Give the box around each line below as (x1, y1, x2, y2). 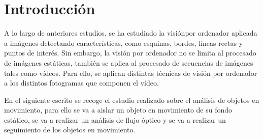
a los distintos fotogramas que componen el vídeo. (4, 77, 159, 88)
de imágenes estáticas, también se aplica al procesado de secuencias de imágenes (4, 57, 253, 68)
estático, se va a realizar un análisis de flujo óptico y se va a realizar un (4, 114, 226, 125)
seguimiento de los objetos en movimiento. (4, 124, 136, 135)
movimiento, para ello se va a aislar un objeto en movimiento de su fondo (4, 104, 233, 115)
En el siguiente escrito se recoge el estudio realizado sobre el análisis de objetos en (4, 94, 259, 105)
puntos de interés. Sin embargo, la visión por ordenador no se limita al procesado (4, 47, 256, 58)
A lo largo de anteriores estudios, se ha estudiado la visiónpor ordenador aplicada (4, 27, 257, 38)
